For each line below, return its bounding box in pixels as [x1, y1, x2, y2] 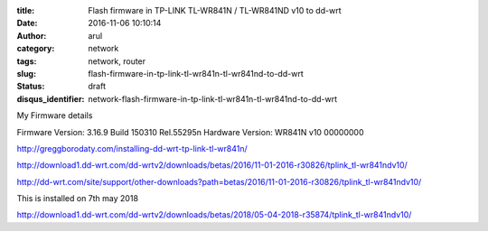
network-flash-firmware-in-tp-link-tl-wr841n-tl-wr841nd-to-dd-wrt [88, 93, 338, 104]
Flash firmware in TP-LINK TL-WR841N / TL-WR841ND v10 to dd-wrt [88, 5, 342, 15]
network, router [88, 55, 146, 67]
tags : [16, 55, 37, 67]
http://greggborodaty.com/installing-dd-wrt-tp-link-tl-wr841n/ [16, 143, 248, 153]
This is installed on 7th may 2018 [16, 193, 139, 204]
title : [16, 5, 35, 15]
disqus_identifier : [16, 93, 85, 104]
